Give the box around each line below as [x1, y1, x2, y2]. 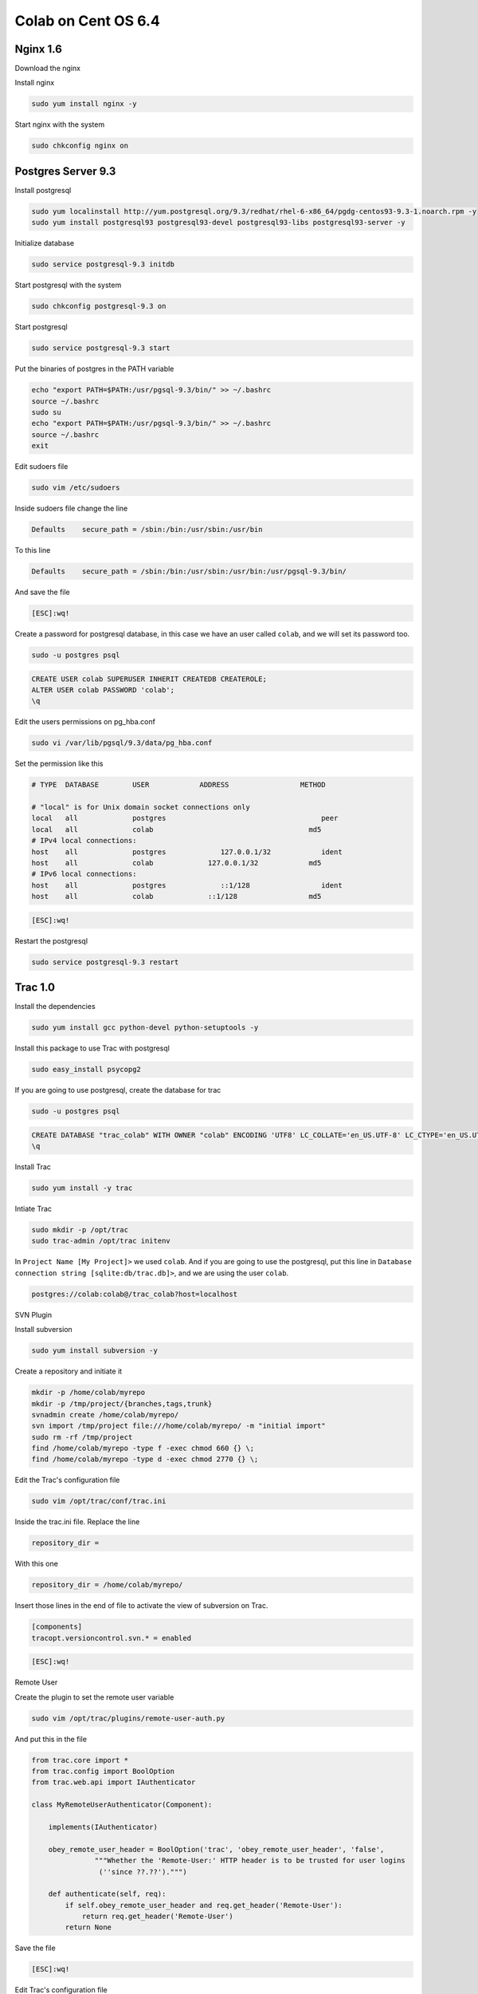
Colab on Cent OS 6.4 [14, 12, 161, 30]
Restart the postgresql [14, 936, 88, 945]
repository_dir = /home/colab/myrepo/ [31, 1580, 183, 1590]
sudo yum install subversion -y [31, 1346, 159, 1355]
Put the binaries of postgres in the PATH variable [14, 364, 174, 374]
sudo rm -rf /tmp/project [31, 1432, 133, 1441]
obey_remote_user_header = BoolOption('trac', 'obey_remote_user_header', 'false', [48, 1845, 385, 1854]
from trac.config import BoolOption [31, 1767, 175, 1776]
